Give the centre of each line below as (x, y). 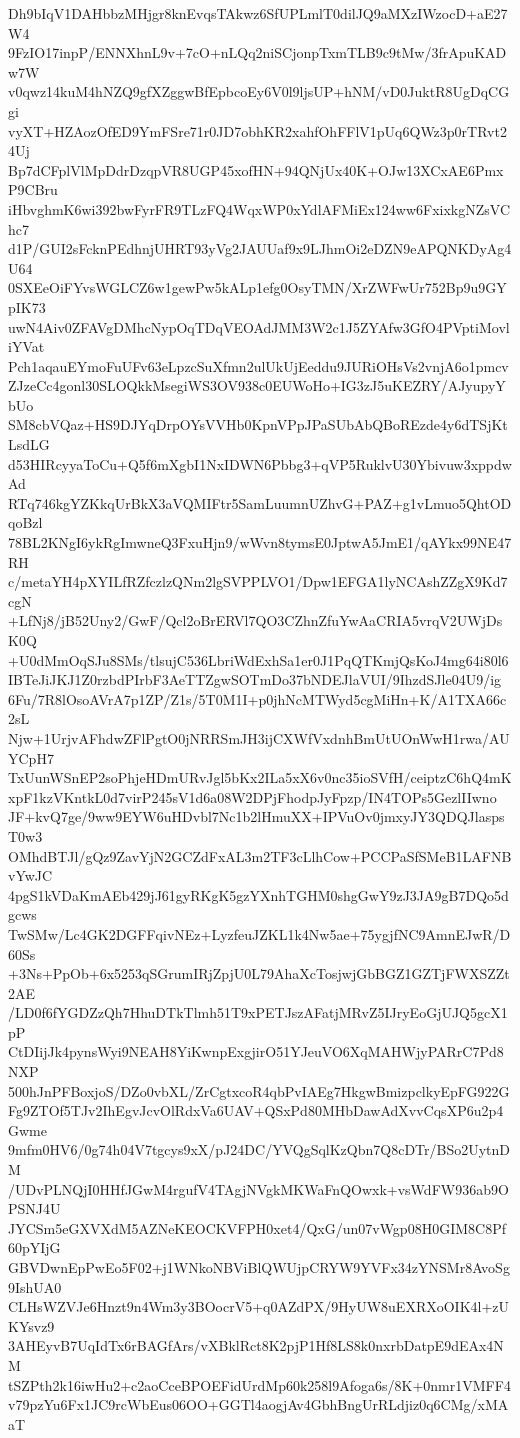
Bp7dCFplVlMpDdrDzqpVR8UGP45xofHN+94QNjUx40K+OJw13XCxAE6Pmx (256, 169)
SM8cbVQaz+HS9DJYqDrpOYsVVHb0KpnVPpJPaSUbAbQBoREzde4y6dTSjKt (258, 424)
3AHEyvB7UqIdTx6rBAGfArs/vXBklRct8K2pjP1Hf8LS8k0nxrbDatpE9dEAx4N (256, 1345)
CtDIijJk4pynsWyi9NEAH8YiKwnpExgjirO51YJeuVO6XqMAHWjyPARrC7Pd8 (256, 1051)
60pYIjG (34, 1247)
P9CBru (33, 189)
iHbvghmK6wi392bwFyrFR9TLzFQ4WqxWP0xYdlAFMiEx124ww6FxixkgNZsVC (259, 208)
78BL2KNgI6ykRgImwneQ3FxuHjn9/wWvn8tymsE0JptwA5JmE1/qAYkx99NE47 (260, 542)
